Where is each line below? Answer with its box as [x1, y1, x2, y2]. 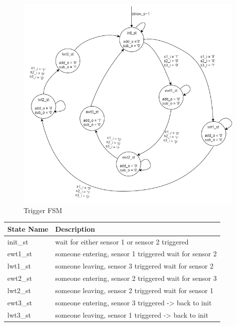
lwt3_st [7, 309, 31, 320]
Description [55, 223, 95, 234]
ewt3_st [7, 297, 32, 307]
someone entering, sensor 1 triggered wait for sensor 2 [55, 248, 217, 259]
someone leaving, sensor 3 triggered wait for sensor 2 [55, 261, 214, 271]
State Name [7, 223, 49, 234]
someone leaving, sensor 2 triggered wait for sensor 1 [55, 285, 214, 295]
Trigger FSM [24, 205, 62, 215]
